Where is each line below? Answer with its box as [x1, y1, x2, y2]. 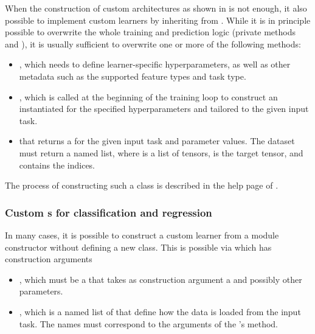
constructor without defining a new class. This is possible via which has [5, 240, 272, 253]
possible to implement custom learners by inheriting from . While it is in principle [5, 13, 311, 26]
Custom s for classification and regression [5, 204, 212, 220]
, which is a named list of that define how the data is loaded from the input [19, 305, 301, 318]
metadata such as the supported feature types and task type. [19, 69, 246, 82]
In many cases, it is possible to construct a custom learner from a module [5, 228, 279, 241]
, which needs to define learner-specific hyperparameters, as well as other [19, 58, 291, 71]
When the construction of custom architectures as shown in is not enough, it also [5, 2, 307, 14]
